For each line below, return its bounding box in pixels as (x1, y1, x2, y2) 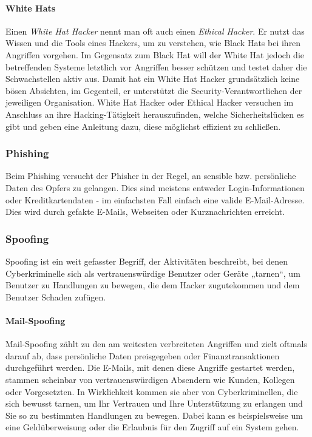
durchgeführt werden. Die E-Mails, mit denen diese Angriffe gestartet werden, (5, 361, 295, 374)
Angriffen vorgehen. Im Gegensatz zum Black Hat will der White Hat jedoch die (5, 48, 304, 61)
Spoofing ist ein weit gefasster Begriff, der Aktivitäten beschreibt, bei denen (5, 254, 288, 267)
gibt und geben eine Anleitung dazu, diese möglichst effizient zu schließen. (5, 120, 281, 132)
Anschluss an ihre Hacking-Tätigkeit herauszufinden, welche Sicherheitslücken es (5, 107, 304, 120)
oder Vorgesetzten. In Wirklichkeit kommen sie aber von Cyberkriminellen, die (5, 385, 298, 398)
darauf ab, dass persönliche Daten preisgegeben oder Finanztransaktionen (5, 349, 280, 362)
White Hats (5, 1, 56, 14)
